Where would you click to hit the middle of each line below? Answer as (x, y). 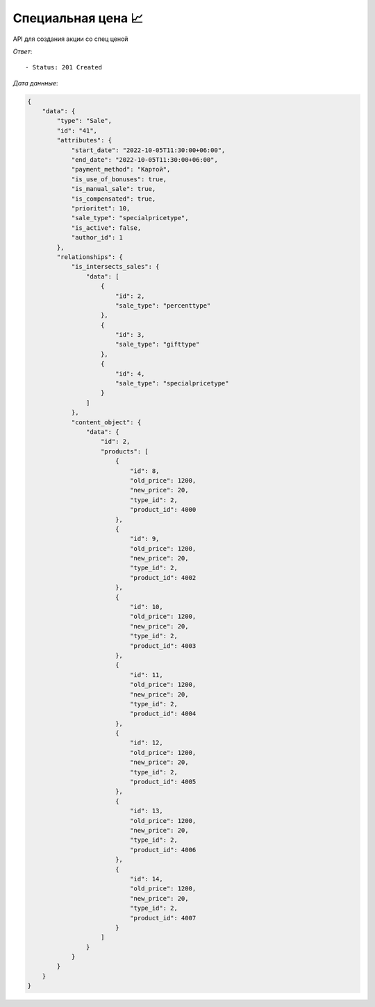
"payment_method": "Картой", (121, 169)
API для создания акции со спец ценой (70, 39)
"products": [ (125, 451)
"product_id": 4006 (163, 850)
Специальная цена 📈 (78, 18)
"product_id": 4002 (163, 577)
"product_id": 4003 (163, 646)
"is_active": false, (106, 228)
